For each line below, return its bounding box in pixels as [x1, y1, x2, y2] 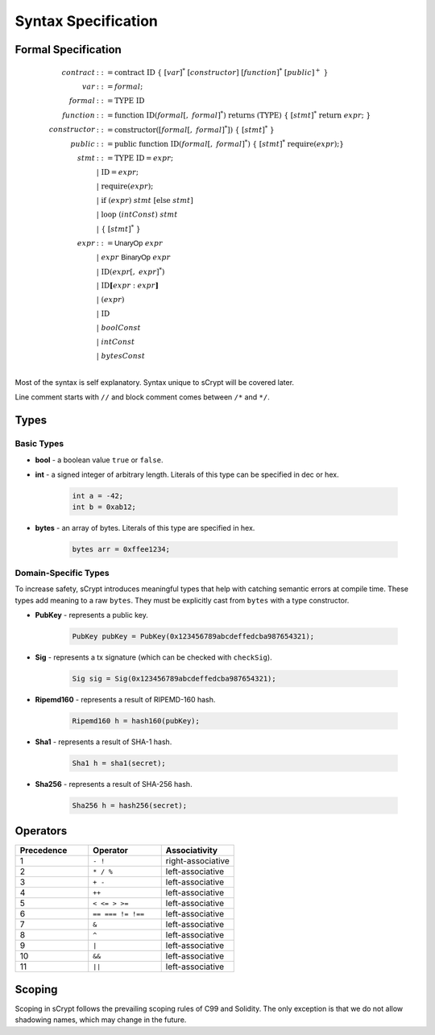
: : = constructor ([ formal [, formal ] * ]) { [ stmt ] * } [96, 123, 275, 135]
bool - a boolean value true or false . [35, 455, 164, 465]
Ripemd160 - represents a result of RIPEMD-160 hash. [35, 694, 216, 704]
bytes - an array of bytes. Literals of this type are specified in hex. [35, 524, 255, 533]
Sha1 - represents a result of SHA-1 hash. [35, 737, 172, 747]
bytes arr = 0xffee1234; [72, 544, 171, 554]
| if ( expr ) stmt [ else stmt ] [96, 196, 193, 205]
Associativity [165, 845, 217, 856]
